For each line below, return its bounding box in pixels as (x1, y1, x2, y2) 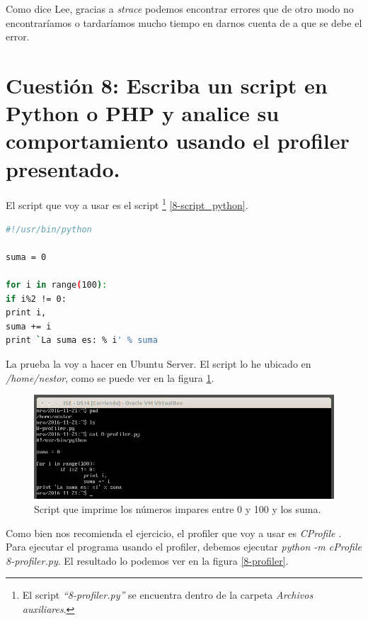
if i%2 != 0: (6, 293, 67, 304)
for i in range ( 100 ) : (6, 280, 108, 291)
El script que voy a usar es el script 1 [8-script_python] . (6, 196, 248, 213)
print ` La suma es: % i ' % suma (6, 335, 158, 346)
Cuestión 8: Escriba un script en (6, 70, 328, 99)
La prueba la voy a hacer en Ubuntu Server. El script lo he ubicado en (6, 356, 311, 371)
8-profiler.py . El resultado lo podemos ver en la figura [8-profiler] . (6, 553, 289, 568)
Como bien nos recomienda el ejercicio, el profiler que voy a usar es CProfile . (6, 525, 342, 540)
